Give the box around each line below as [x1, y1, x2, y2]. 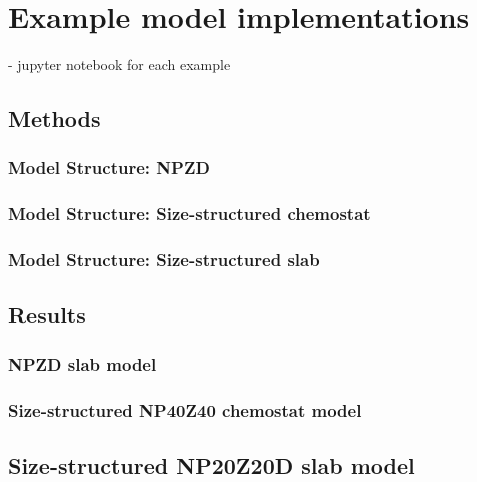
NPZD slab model [8, 351, 157, 376]
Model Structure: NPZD [8, 155, 210, 180]
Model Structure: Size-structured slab [8, 247, 320, 272]
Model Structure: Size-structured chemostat [8, 201, 371, 226]
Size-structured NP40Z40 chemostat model [8, 397, 362, 422]
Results [8, 299, 86, 330]
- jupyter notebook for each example [8, 54, 231, 75]
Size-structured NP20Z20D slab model [8, 449, 415, 480]
